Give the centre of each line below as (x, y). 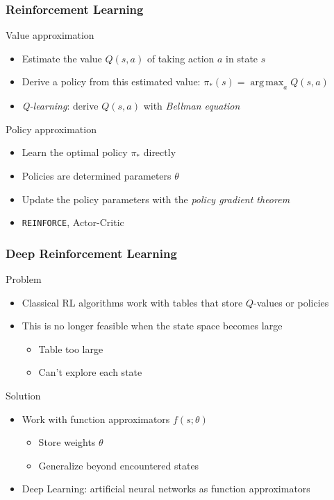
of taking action (181, 58)
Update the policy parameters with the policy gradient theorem (156, 199)
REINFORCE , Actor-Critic (73, 222)
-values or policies (291, 302)
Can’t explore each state (90, 372)
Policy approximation (51, 129)
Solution (23, 396)
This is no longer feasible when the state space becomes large (152, 326)
